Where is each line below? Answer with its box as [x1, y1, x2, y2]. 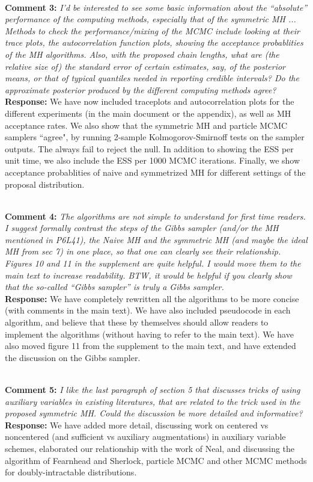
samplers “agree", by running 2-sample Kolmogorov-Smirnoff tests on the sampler [5, 131, 305, 143]
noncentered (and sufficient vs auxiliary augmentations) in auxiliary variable [5, 430, 286, 443]
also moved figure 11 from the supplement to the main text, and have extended [5, 339, 296, 352]
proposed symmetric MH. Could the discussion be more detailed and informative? [5, 407, 303, 419]
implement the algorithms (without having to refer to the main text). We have [5, 327, 294, 340]
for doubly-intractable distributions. [5, 466, 137, 478]
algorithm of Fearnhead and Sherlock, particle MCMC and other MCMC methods [5, 454, 307, 466]
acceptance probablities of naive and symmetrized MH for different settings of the [5, 165, 306, 178]
